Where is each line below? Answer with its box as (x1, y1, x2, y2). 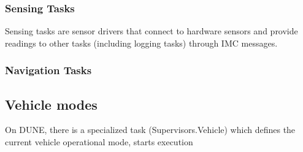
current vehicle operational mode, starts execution (5, 135, 193, 148)
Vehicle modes (5, 94, 98, 113)
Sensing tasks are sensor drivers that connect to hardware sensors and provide (5, 25, 298, 37)
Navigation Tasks (5, 63, 92, 78)
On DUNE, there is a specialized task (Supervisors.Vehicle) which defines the (5, 123, 296, 136)
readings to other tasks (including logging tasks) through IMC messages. (5, 36, 278, 49)
